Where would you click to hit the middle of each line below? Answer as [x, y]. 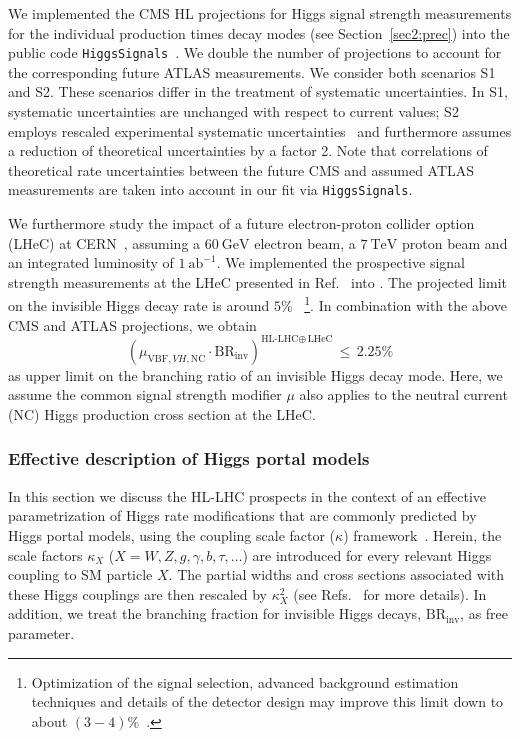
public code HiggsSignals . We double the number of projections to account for [255, 52]
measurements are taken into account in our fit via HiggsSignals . [210, 189]
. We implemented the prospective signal [340, 262]
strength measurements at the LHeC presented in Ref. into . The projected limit [257, 281]
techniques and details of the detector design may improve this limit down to [267, 701]
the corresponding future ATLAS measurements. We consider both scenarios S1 [252, 71]
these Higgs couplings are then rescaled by [137, 593]
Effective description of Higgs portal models [189, 458]
